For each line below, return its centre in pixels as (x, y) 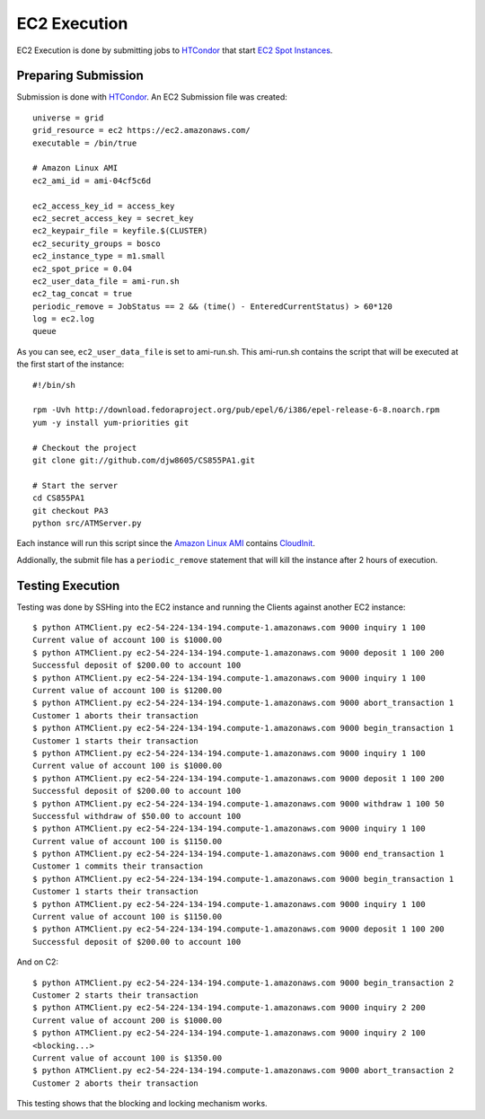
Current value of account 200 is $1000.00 (128, 1020)
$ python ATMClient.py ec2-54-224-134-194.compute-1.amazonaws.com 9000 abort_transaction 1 (243, 703)
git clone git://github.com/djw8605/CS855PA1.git (144, 460)
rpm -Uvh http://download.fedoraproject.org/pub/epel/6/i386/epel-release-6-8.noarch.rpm (236, 410)
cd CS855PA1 (59, 498)
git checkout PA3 (71, 511)
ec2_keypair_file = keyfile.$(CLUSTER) (120, 231)
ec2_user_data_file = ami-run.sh (106, 281)
